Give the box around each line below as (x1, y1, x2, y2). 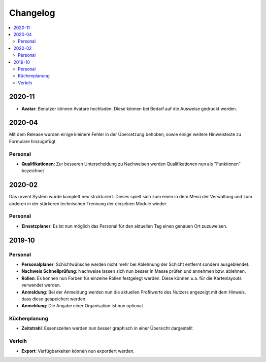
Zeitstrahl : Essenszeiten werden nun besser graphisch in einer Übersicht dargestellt (21, 326, 193, 331)
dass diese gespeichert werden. (21, 296, 87, 302)
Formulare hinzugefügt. (9, 138, 57, 144)
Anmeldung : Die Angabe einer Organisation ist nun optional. (21, 303, 144, 309)
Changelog (9, 7, 55, 18)
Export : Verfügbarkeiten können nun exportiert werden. (21, 348, 135, 354)
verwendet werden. (21, 282, 61, 288)
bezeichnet (21, 168, 44, 174)
